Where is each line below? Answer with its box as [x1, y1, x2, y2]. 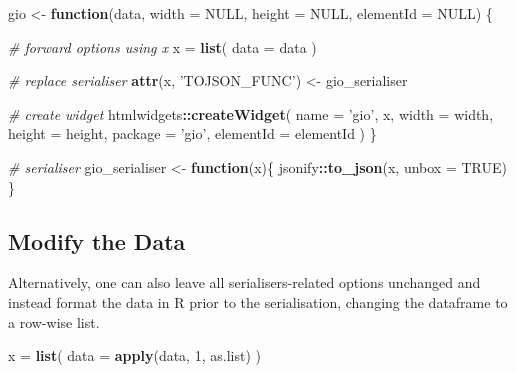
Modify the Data [8, 225, 186, 256]
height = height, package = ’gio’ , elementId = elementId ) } [8, 123, 377, 144]
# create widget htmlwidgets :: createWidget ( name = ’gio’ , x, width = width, [8, 103, 494, 124]
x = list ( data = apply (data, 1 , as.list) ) [8, 345, 261, 366]
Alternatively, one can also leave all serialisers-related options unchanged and [8, 272, 481, 293]
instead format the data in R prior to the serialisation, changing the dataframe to [8, 291, 508, 312]
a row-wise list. [8, 311, 100, 332]
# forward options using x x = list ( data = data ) [8, 36, 317, 57]
